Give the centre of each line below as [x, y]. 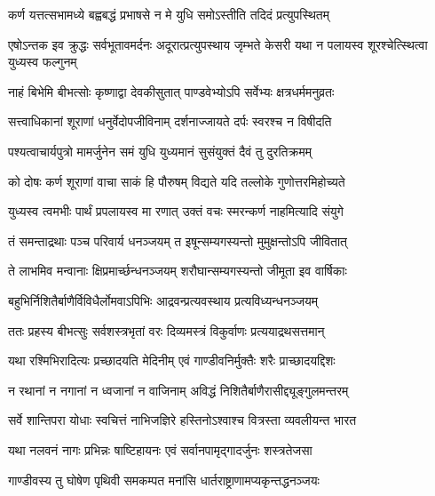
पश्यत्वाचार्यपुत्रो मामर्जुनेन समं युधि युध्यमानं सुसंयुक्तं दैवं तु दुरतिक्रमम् [160, 151]
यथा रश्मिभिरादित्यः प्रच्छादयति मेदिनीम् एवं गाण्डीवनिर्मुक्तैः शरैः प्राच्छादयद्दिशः [172, 360]
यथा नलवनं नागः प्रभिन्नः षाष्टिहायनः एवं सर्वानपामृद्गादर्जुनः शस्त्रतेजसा [160, 449]
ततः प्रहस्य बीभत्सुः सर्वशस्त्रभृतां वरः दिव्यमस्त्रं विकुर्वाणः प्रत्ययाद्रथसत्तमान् [166, 330]
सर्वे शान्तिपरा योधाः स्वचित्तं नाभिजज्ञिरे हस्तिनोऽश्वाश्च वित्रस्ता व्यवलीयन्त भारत [182, 420]
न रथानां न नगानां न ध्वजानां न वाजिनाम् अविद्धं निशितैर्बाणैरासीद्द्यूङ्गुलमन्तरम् [178, 390]
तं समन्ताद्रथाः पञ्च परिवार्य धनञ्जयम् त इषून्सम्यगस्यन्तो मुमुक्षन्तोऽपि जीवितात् [178, 240]
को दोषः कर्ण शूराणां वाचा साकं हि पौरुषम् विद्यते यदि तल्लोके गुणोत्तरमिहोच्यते [177, 181]
